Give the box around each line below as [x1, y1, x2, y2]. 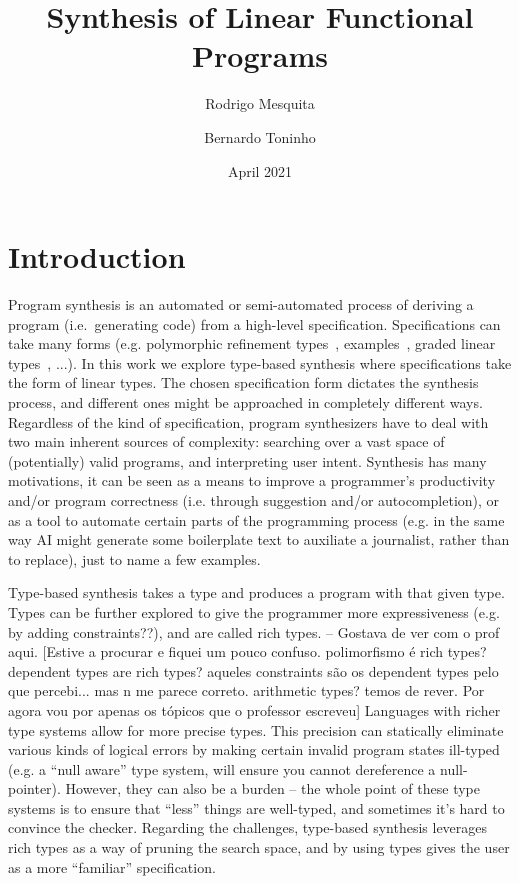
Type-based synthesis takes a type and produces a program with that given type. [8, 582, 505, 603]
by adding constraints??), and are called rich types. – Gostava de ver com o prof [8, 621, 500, 642]
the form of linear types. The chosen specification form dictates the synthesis [8, 372, 479, 393]
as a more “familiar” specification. [8, 856, 216, 877]
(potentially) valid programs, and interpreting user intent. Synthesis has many [8, 450, 487, 471]
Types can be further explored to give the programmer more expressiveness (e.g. [8, 601, 500, 622]
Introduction [8, 236, 186, 277]
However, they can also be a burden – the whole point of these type [65, 778, 480, 799]
